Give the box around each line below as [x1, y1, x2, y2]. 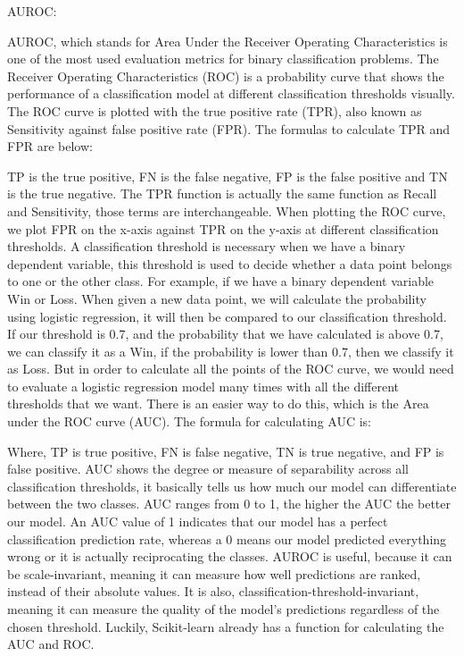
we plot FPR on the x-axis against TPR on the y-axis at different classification [7, 219, 439, 238]
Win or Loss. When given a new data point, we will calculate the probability [7, 289, 427, 307]
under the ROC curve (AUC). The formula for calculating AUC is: [7, 412, 371, 431]
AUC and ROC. [7, 635, 95, 653]
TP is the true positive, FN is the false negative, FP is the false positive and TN [7, 166, 448, 185]
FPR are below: [7, 137, 93, 156]
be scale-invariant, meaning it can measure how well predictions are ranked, [7, 564, 421, 583]
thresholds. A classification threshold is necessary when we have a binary [7, 237, 406, 256]
